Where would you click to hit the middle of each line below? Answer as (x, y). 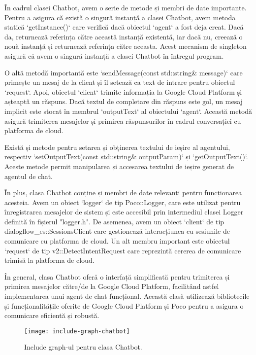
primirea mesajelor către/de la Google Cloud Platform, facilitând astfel (112, 286)
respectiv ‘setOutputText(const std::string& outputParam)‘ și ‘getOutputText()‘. (126, 157)
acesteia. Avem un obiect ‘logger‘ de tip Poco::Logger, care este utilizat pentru (123, 202)
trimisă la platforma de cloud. (49, 260)
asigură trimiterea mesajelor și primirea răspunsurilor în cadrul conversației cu (123, 121)
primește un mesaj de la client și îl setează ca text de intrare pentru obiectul (120, 82)
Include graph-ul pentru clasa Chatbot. (83, 347)
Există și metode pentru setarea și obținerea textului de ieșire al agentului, (117, 147)
